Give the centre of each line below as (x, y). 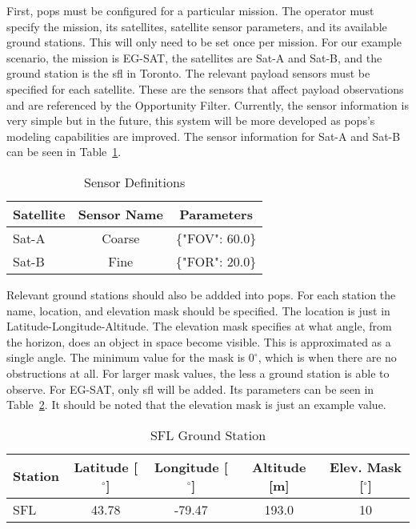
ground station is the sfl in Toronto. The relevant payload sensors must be (188, 73)
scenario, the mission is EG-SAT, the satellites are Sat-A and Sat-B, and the (194, 57)
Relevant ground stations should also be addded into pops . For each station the (201, 294)
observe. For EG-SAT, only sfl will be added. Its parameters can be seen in (190, 389)
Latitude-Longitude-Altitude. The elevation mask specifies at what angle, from (199, 326)
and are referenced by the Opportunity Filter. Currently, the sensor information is (208, 104)
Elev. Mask (366, 467)
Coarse (121, 238)
